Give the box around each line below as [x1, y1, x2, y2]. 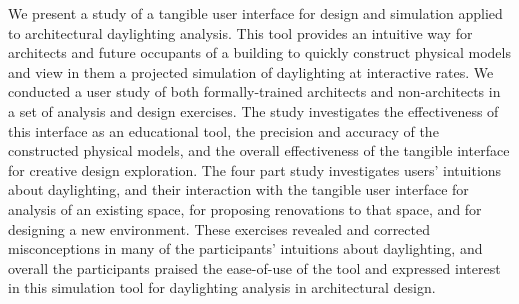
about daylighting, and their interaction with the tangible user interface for [8, 179, 469, 200]
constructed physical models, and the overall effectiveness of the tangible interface [8, 140, 510, 161]
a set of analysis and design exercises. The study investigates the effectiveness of [8, 100, 499, 121]
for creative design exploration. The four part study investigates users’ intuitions [8, 159, 502, 180]
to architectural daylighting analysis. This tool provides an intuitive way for [8, 22, 473, 43]
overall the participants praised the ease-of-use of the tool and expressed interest [8, 257, 501, 278]
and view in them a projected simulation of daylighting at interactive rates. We [8, 61, 494, 82]
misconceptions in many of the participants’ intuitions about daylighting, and [8, 238, 483, 259]
